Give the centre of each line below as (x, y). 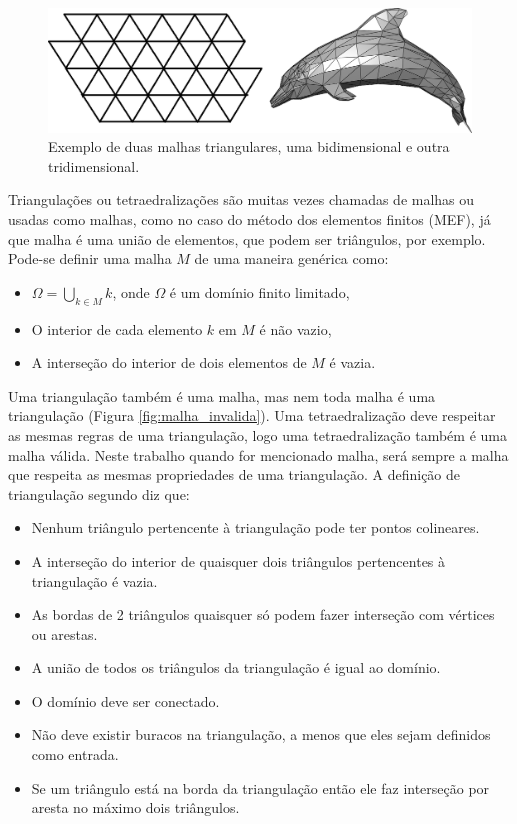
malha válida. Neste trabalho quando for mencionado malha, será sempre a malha (258, 454)
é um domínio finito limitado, (259, 291)
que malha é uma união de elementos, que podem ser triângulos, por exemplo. (247, 238)
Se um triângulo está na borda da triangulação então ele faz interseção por (260, 787)
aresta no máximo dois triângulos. (135, 807)
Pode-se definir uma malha (90, 258)
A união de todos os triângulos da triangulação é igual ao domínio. (236, 667)
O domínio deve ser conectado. (125, 700)
